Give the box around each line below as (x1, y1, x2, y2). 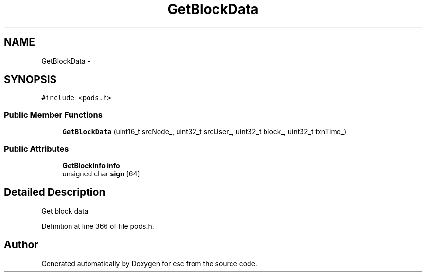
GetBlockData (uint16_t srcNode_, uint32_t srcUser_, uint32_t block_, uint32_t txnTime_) (62, 127, 347, 136)
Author (4, 239, 38, 251)
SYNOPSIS (4, 73, 57, 86)
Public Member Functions (4, 109, 103, 120)
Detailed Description (4, 186, 106, 199)
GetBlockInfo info (62, 161, 120, 170)
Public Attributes (4, 143, 69, 154)
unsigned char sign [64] (62, 169, 140, 178)
